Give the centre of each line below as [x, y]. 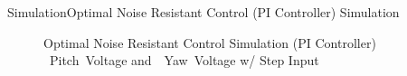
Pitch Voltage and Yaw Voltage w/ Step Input [184, 60]
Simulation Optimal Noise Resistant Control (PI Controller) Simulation [203, 12]
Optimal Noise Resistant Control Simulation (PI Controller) [210, 42]
